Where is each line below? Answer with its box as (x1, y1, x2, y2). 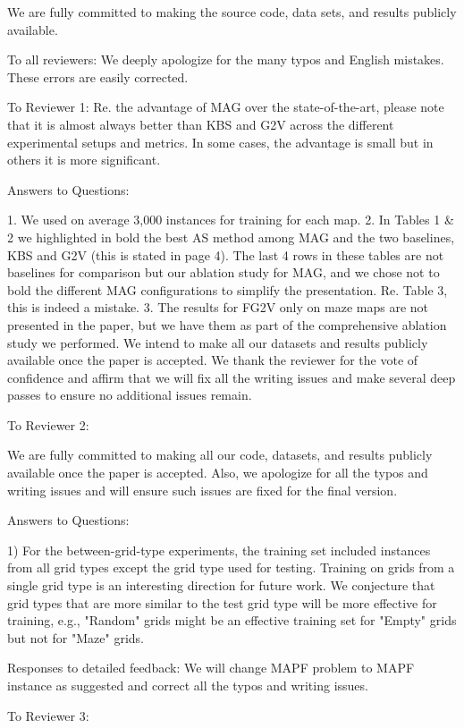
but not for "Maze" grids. (7, 628, 144, 647)
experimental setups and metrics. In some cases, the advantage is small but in (7, 132, 434, 151)
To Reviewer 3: (7, 706, 89, 724)
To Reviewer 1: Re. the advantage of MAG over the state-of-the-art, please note (7, 97, 444, 116)
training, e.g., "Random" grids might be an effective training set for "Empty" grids (7, 611, 457, 630)
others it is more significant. (7, 150, 161, 169)
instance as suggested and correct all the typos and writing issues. (7, 676, 368, 694)
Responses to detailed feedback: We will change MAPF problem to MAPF (7, 658, 415, 677)
